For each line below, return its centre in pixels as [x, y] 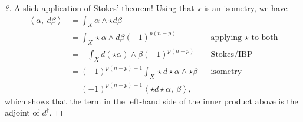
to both [265, 37]
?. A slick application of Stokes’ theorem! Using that [100, 8]
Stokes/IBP [232, 55]
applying [226, 37]
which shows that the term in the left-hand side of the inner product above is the [151, 101]
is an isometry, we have [246, 8]
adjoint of [22, 112]
